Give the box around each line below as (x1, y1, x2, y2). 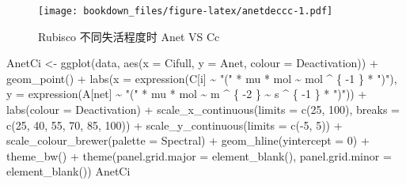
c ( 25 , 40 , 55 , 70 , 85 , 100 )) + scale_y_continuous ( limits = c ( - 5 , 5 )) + (6, 116, 343, 133)
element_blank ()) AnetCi (6, 163, 131, 179)
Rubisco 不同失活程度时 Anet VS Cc (38, 28, 220, 44)
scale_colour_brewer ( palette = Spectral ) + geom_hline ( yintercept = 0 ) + (6, 132, 370, 149)
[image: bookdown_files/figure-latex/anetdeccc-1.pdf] (38, 6, 333, 17)
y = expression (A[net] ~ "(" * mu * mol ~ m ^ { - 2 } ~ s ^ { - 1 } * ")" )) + (6, 85, 367, 102)
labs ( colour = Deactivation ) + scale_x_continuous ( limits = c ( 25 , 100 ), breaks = (6, 101, 400, 118)
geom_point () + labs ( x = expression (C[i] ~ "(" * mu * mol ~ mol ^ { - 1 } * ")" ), (6, 70, 397, 86)
